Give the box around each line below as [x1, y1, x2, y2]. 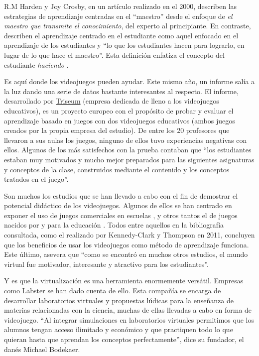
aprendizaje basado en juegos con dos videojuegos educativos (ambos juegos [4, 115, 235, 125]
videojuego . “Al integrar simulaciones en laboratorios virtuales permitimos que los [4, 314, 254, 325]
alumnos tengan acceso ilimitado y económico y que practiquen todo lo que [4, 324, 233, 335]
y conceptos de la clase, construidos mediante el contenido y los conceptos [4, 164, 230, 174]
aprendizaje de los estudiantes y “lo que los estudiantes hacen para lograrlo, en [4, 40, 245, 50]
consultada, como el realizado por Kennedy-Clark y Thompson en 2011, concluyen [4, 230, 255, 240]
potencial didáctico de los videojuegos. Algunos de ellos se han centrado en [4, 200, 232, 211]
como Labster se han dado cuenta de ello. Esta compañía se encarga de [4, 285, 221, 296]
